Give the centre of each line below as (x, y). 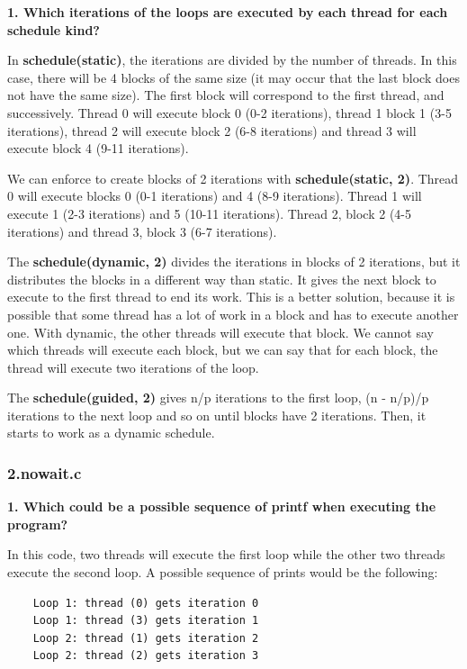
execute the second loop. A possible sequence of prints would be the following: (223, 572)
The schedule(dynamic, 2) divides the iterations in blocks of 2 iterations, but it (234, 262)
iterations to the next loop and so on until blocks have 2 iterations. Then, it (217, 415)
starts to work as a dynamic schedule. (111, 433)
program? (38, 524)
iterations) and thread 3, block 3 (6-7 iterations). (142, 231)
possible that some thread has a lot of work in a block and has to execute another (233, 314)
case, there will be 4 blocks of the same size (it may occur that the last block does (233, 77)
